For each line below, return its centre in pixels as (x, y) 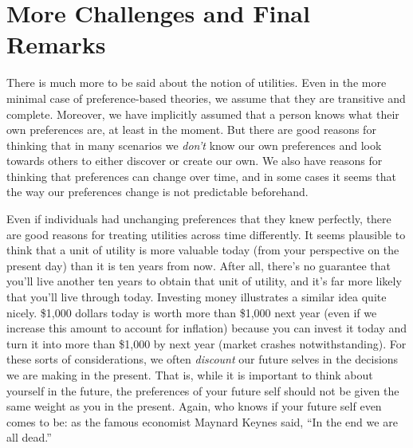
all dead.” (29, 437)
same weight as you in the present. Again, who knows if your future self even (194, 406)
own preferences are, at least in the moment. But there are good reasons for (191, 130)
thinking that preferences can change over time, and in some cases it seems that (201, 176)
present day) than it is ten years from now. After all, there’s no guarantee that (199, 265)
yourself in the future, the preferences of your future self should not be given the (203, 390)
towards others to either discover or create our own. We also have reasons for (195, 161)
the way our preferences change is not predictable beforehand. (157, 192)
